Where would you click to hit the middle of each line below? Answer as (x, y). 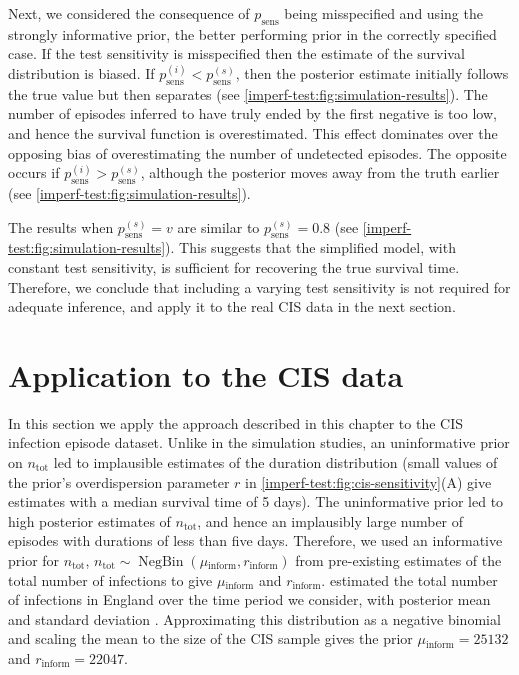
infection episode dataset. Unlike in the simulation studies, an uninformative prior (259, 442)
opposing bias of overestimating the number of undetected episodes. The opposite (257, 152)
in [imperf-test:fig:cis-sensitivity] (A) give (368, 481)
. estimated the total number (409, 579)
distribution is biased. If (81, 72)
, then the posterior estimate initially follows (372, 72)
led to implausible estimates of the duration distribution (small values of (275, 462)
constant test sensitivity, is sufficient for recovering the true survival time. (234, 266)
